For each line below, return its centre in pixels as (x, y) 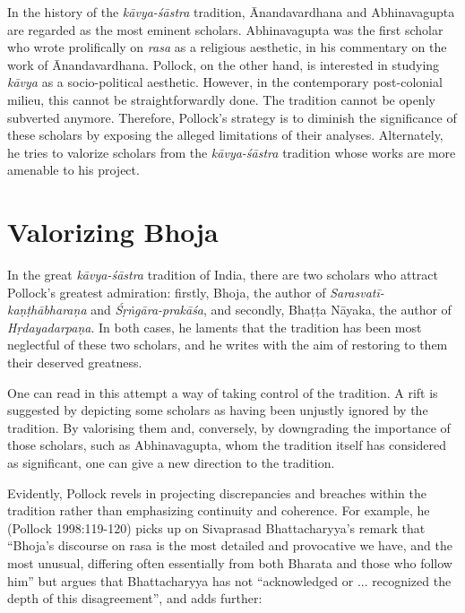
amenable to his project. (73, 170)
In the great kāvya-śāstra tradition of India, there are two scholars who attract (223, 275)
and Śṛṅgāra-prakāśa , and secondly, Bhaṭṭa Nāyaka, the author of (271, 310)
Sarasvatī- (357, 292)
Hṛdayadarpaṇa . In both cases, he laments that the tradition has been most (215, 327)
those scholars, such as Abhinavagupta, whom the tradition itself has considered (227, 445)
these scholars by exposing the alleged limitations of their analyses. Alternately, (225, 135)
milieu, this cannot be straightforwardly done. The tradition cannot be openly (221, 99)
